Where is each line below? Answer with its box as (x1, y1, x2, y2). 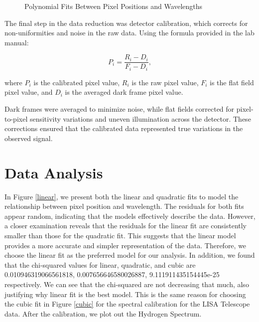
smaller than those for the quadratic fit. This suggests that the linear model (4, 230, 236, 240)
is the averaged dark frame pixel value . (65, 87, 183, 97)
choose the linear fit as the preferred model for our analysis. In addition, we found (4, 250, 255, 260)
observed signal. (4, 133, 53, 143)
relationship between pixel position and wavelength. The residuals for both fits (4, 201, 244, 211)
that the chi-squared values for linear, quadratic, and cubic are (4, 259, 196, 270)
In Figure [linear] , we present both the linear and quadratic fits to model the (4, 191, 239, 201)
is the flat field (210, 77, 254, 87)
